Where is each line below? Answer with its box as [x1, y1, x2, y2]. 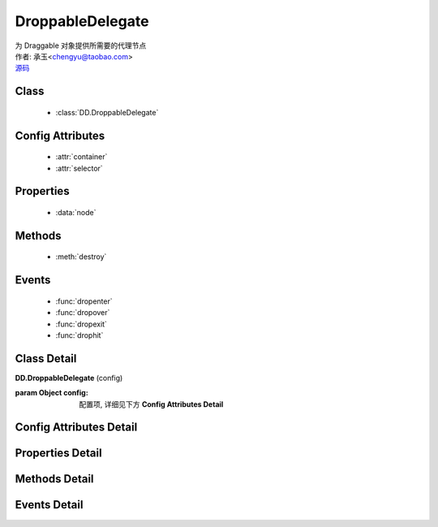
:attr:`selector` [55, 163, 103, 173]
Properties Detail [15, 447, 102, 460]
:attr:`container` [55, 152, 108, 162]
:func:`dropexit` [55, 319, 107, 329]
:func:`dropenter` [55, 296, 113, 306]
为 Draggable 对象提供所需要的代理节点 [15, 41, 147, 50]
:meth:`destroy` [55, 252, 107, 261]
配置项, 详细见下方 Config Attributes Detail [79, 399, 224, 409]
